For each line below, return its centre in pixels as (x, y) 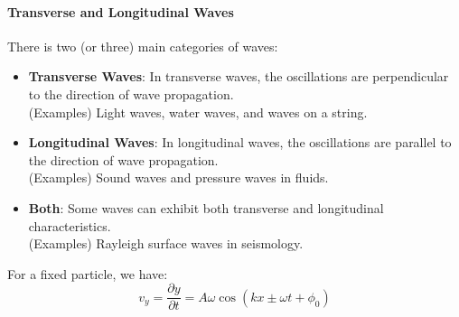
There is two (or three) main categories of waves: (143, 46)
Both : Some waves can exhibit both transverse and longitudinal (206, 207)
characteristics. (70, 225)
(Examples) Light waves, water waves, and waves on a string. (198, 112)
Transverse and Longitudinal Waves (121, 11)
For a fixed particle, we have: (88, 273)
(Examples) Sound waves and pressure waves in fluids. (178, 177)
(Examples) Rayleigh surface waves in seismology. (166, 243)
